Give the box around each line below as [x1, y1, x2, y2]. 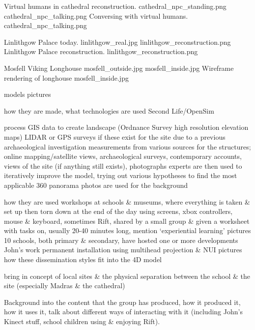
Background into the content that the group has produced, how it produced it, [4, 297, 241, 307]
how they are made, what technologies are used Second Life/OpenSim [4, 105, 214, 116]
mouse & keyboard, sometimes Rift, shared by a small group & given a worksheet [4, 215, 250, 226]
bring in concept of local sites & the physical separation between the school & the [4, 270, 250, 281]
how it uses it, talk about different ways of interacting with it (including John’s [4, 306, 243, 317]
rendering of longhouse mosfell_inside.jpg [4, 72, 129, 83]
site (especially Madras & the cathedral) [4, 280, 125, 291]
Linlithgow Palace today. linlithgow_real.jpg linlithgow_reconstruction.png [4, 36, 231, 47]
